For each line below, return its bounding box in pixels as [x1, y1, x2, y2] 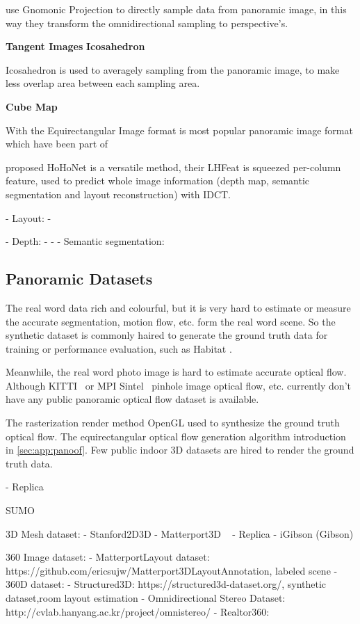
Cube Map [6, 99, 58, 113]
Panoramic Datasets [6, 268, 153, 289]
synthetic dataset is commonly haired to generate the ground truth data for [6, 328, 328, 342]
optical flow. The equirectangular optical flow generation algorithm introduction [6, 429, 346, 443]
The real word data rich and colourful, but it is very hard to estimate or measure [6, 300, 351, 314]
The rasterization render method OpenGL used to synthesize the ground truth [6, 415, 340, 430]
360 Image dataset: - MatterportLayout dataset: [6, 550, 210, 564]
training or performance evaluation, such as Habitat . [6, 341, 232, 355]
